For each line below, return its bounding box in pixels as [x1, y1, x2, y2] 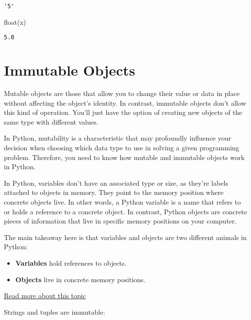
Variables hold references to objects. [15, 257, 127, 268]
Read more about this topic [4, 290, 86, 301]
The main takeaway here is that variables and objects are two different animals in [4, 232, 247, 242]
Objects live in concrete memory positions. [15, 274, 146, 284]
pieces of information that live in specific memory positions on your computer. [4, 216, 237, 226]
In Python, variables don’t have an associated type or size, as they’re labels [4, 177, 228, 188]
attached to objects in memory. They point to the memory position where [4, 187, 224, 197]
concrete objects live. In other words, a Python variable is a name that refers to [4, 196, 241, 207]
